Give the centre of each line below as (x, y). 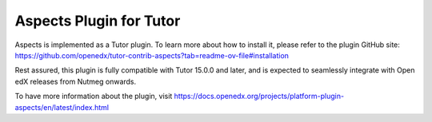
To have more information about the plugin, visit (94, 96)
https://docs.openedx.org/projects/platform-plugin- (259, 96)
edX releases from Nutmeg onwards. (76, 81)
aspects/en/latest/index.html (62, 107)
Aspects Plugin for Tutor (98, 21)
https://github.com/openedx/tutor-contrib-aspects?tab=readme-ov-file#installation (152, 55)
